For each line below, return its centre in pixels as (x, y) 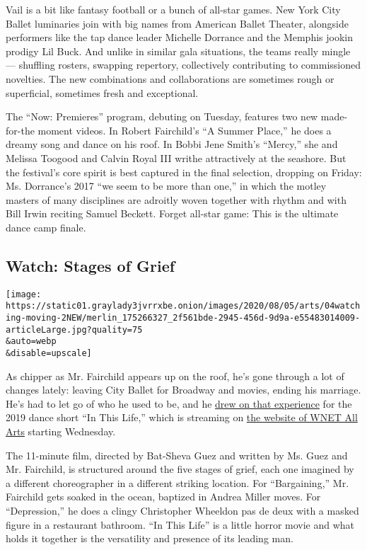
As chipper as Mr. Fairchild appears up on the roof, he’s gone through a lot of (175, 376)
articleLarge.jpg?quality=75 (74, 330)
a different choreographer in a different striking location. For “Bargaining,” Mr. (177, 482)
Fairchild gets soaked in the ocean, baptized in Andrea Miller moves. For (163, 497)
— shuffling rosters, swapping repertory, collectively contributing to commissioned (183, 65)
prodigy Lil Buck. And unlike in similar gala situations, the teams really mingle (178, 51)
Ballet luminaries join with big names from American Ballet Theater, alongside (177, 23)
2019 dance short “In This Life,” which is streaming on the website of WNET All (182, 417)
